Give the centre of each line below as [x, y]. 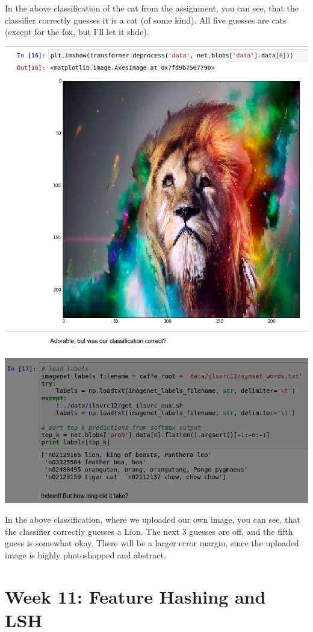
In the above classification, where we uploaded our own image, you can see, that [153, 519]
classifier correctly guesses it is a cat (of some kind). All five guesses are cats [146, 20]
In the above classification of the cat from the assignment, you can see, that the [152, 8]
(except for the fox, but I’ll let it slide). [77, 32]
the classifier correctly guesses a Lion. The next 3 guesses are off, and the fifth [149, 531]
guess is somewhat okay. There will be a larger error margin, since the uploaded [152, 543]
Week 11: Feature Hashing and [135, 596]
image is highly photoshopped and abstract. [85, 554]
